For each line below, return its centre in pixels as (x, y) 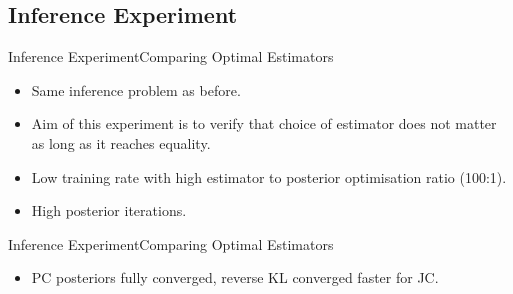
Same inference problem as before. (136, 89)
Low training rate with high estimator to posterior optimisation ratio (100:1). (269, 176)
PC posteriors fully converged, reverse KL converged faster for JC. (235, 277)
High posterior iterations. (109, 210)
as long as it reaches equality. (121, 142)
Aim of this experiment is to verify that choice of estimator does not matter (264, 123)
